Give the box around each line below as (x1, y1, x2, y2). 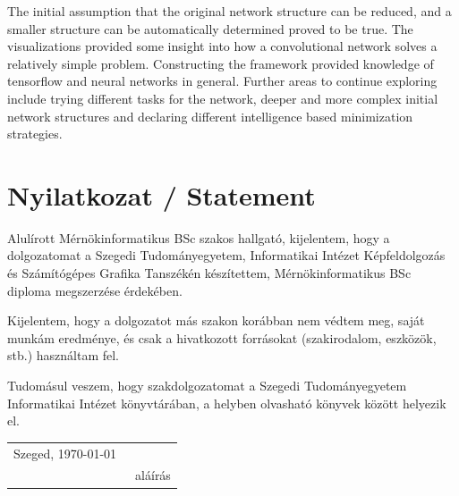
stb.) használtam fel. (7, 346, 119, 365)
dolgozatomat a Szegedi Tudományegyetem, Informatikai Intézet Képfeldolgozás (7, 246, 446, 265)
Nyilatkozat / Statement (7, 176, 316, 213)
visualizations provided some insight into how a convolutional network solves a (7, 37, 438, 55)
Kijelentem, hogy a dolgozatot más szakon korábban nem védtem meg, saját (7, 311, 425, 330)
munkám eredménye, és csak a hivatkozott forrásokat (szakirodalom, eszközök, (7, 328, 437, 347)
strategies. (7, 124, 63, 143)
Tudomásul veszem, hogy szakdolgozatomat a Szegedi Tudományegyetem (7, 376, 407, 395)
